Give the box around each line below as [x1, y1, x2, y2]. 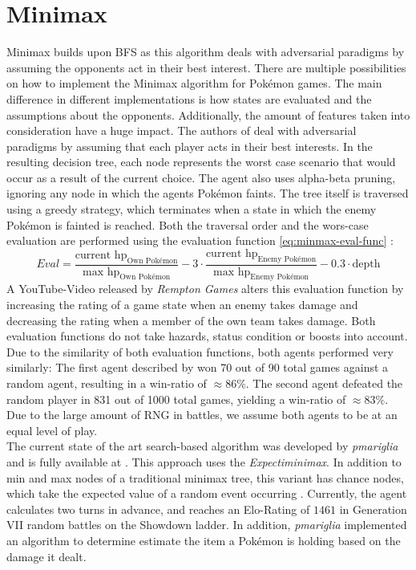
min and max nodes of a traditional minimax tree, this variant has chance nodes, [6, 469, 404, 486]
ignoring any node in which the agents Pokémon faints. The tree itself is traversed [6, 185, 409, 202]
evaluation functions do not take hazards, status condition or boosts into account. [6, 328, 408, 344]
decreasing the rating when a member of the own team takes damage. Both [6, 311, 376, 328]
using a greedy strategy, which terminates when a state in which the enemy [6, 201, 377, 218]
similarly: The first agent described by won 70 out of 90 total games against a [6, 359, 389, 376]
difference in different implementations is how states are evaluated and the [6, 90, 372, 107]
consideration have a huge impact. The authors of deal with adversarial [6, 122, 357, 139]
